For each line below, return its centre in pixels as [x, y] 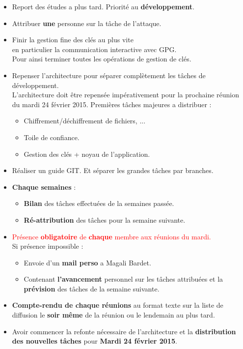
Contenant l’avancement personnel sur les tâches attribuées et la [123, 279]
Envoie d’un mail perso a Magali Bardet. [87, 262]
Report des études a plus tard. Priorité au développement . [103, 6]
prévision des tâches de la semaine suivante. [92, 288]
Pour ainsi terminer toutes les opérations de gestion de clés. [102, 59]
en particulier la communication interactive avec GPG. [94, 49]
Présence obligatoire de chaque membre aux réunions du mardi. [111, 236]
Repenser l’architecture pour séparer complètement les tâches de [109, 75]
